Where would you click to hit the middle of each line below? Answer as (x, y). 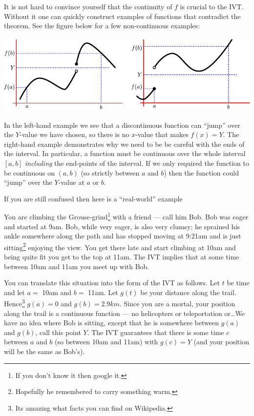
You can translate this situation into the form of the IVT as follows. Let (112, 283)
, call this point (58, 332)
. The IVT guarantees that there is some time (156, 332)
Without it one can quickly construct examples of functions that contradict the (122, 16)
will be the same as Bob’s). (44, 351)
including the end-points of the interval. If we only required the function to (137, 163)
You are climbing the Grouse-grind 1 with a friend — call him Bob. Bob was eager (126, 216)
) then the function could (201, 172)
